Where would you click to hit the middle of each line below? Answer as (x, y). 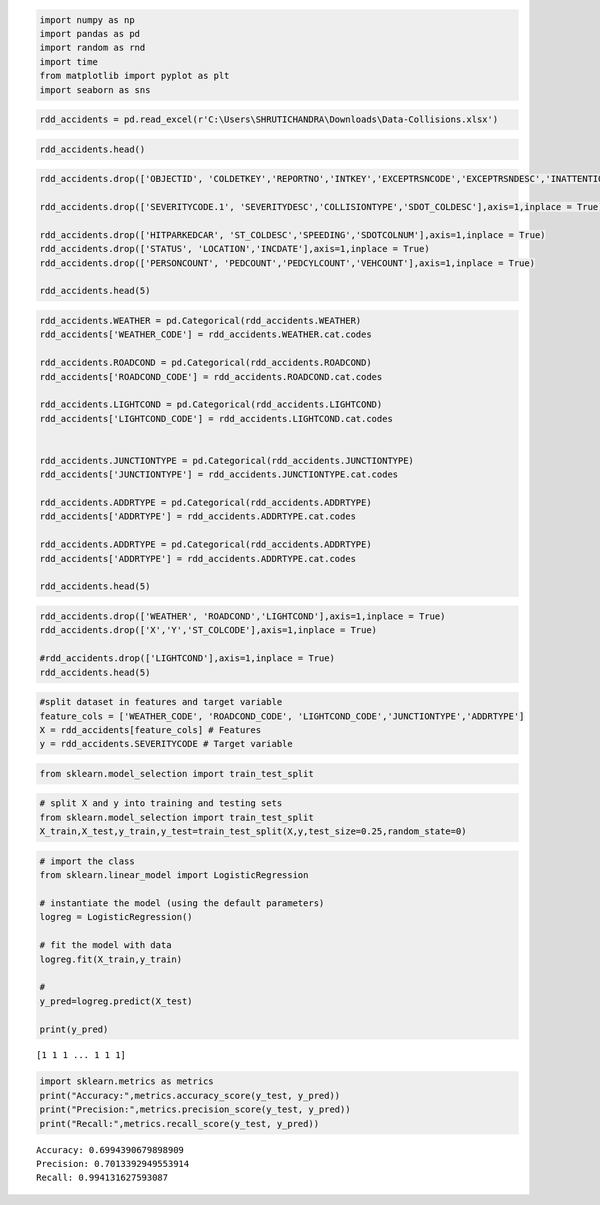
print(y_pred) (74, 1029)
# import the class (87, 861)
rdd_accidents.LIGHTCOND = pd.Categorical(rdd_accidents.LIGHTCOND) (211, 404)
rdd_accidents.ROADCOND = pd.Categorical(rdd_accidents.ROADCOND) (205, 363)
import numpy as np (87, 19)
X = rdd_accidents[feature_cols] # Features (150, 729)
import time (69, 61)
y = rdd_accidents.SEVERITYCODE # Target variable (166, 744)
